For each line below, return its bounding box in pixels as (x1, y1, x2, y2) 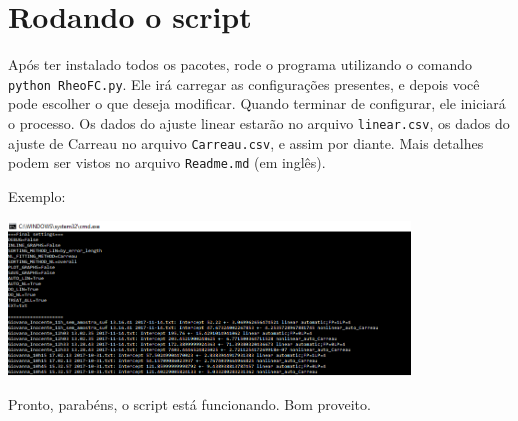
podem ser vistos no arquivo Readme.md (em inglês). (8, 152, 326, 173)
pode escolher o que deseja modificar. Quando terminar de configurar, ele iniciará (8, 93, 506, 114)
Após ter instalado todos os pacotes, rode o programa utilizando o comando (8, 54, 473, 75)
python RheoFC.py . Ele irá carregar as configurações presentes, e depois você (8, 73, 480, 94)
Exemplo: (8, 185, 66, 206)
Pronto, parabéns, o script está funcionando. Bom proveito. (8, 393, 371, 414)
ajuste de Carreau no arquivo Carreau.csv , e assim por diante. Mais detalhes (8, 132, 484, 153)
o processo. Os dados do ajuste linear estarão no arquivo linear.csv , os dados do (8, 112, 510, 133)
